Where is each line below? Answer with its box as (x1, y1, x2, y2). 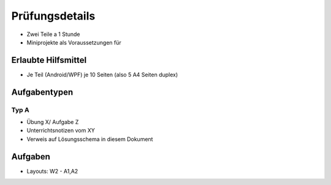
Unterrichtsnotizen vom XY (26, 127, 95, 134)
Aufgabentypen (11, 87, 74, 97)
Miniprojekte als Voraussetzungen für (26, 38, 122, 46)
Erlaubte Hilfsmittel (11, 55, 87, 65)
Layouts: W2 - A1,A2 (26, 167, 78, 175)
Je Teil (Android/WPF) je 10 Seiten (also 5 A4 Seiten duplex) (26, 71, 178, 78)
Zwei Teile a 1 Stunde (26, 31, 80, 38)
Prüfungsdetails (11, 9, 96, 23)
